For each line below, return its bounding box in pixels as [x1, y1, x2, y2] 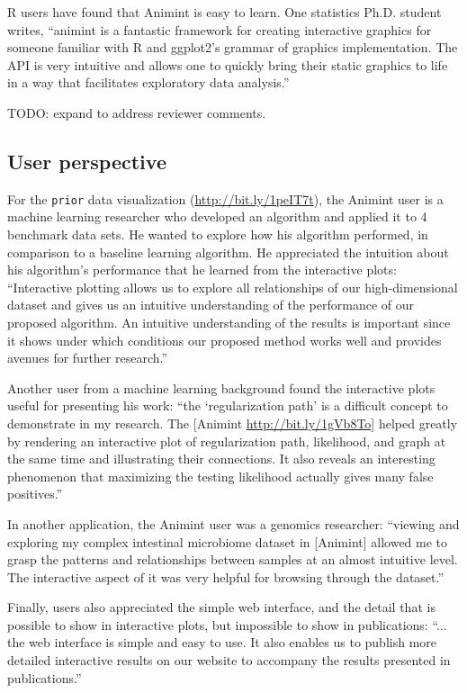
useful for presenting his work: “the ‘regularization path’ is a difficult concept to [7, 396, 448, 415]
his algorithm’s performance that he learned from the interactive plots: [7, 260, 397, 279]
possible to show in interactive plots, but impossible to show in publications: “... [7, 615, 447, 634]
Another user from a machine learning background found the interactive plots [7, 378, 436, 397]
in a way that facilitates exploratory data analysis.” [7, 73, 290, 92]
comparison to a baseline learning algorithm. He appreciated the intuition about [7, 242, 449, 261]
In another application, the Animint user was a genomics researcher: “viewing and [7, 514, 460, 533]
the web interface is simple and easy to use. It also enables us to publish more [7, 633, 437, 652]
